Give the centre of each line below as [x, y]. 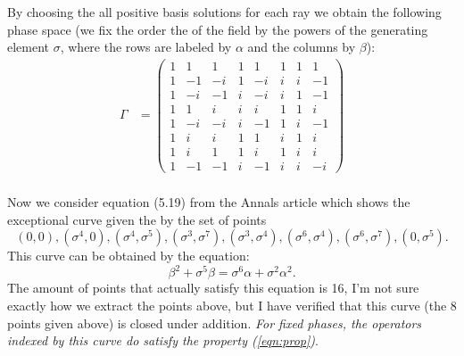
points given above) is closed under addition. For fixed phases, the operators [215, 323]
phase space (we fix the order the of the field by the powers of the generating [218, 29]
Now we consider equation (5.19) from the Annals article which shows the [209, 202]
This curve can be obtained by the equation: [128, 256]
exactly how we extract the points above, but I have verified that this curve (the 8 [232, 306]
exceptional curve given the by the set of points [137, 219]
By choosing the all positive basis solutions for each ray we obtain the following [224, 12]
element [29, 47]
